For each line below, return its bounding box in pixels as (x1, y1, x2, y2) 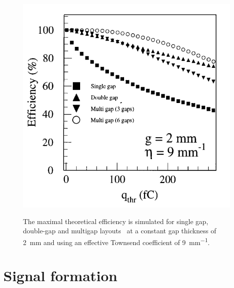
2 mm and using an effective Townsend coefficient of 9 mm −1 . (23, 235, 210, 247)
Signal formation (3, 266, 118, 286)
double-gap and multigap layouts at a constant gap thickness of (23, 226, 216, 236)
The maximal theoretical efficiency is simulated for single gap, (23, 216, 209, 226)
